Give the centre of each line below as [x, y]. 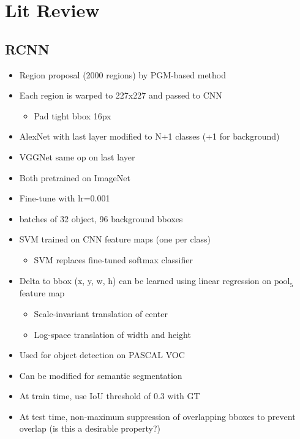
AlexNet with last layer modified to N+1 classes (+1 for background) [149, 136]
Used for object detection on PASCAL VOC [102, 355]
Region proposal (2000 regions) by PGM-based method [122, 74]
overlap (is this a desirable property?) [90, 428]
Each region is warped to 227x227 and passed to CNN [121, 95]
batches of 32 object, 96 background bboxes [101, 218]
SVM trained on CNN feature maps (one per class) [115, 239]
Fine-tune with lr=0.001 [65, 198]
